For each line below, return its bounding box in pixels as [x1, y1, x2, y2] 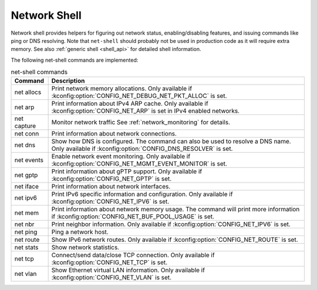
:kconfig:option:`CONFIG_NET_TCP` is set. [51, 258, 168, 267]
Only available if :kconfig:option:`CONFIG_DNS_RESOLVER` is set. [51, 144, 233, 153]
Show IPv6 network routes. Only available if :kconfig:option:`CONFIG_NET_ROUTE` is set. [51, 235, 299, 244]
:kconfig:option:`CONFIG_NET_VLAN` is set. [51, 274, 172, 282]
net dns [14, 141, 35, 149]
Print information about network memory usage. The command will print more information [51, 205, 300, 214]
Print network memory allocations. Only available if [51, 85, 193, 93]
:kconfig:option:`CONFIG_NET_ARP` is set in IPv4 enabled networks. [51, 107, 240, 115]
